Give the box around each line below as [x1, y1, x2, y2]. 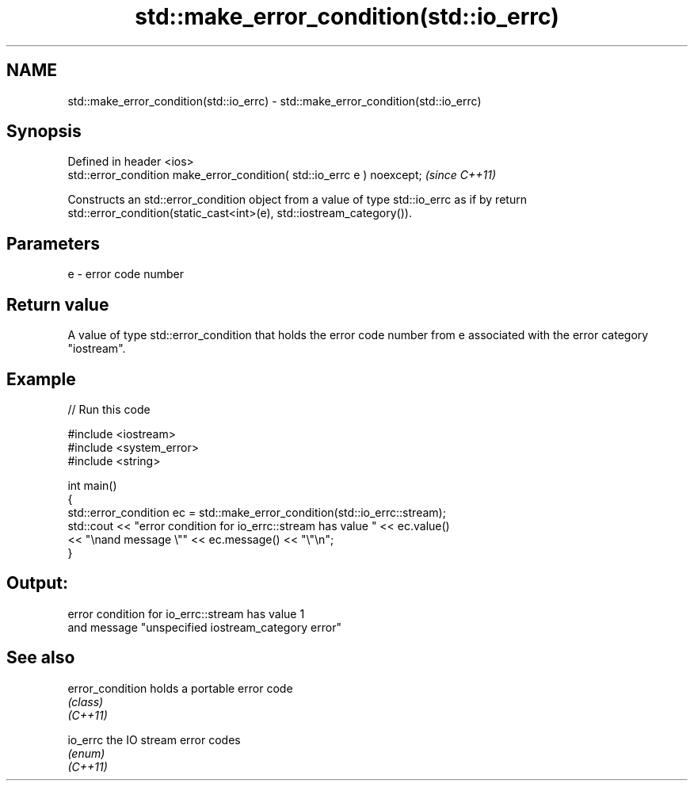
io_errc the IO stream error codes [67, 732, 241, 747]
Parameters [6, 233, 100, 254]
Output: [6, 573, 68, 594]
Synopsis [6, 121, 82, 142]
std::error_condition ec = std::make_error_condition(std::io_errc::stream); [67, 505, 446, 519]
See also [6, 648, 75, 668]
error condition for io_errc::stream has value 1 [67, 606, 305, 621]
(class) [67, 694, 104, 709]
